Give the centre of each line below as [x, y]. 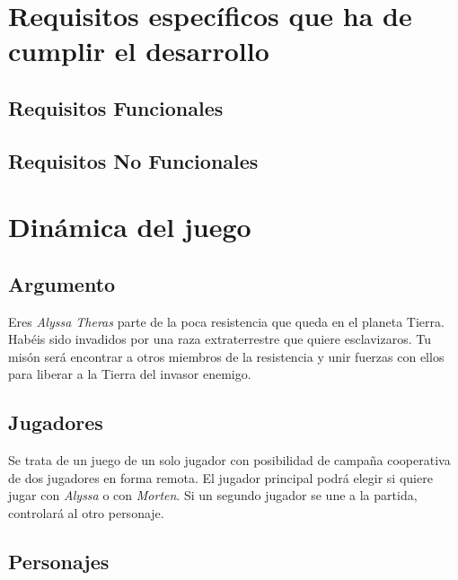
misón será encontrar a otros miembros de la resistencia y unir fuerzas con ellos [226, 356]
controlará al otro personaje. [86, 513]
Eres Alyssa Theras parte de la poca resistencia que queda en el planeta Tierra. [226, 321]
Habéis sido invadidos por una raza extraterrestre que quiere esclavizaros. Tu [220, 339]
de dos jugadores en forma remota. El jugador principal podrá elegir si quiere [220, 477]
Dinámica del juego [130, 227]
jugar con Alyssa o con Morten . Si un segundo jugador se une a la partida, [213, 495]
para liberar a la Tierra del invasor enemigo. [130, 374]
